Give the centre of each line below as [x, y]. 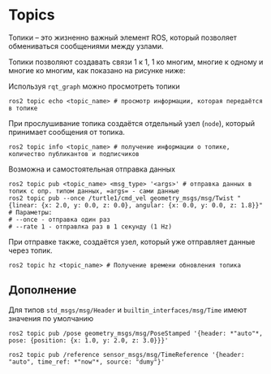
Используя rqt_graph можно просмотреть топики [94, 86]
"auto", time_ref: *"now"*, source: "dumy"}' [86, 362]
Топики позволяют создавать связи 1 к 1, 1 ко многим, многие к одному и [136, 62]
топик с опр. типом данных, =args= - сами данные [94, 191]
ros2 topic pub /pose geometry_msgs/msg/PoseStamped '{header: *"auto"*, [136, 333]
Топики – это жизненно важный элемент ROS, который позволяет [123, 37]
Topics [32, 15]
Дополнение [43, 290]
